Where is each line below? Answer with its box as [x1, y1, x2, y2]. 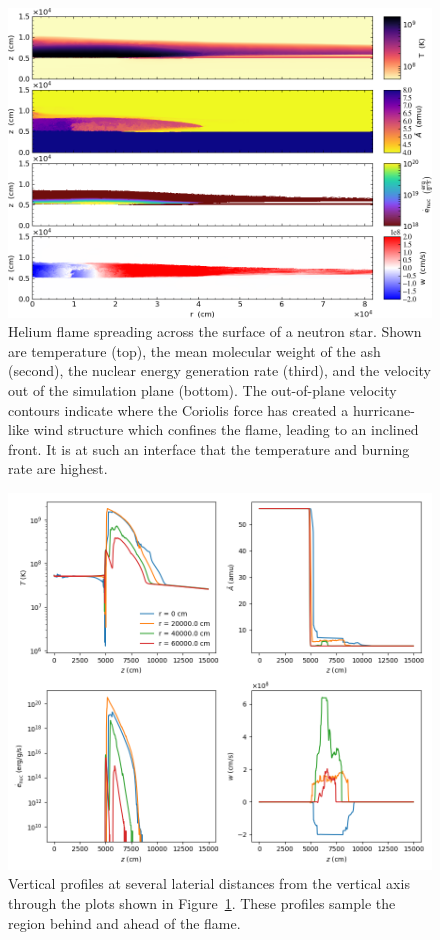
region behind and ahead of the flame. [8, 912, 241, 933]
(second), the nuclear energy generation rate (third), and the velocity [8, 360, 432, 381]
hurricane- [352, 399, 415, 420]
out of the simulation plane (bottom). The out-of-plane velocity [8, 380, 397, 401]
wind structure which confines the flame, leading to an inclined [33, 419, 419, 440]
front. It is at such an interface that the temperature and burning [8, 438, 410, 459]
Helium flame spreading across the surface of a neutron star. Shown [8, 321, 422, 342]
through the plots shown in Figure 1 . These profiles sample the [8, 893, 396, 914]
